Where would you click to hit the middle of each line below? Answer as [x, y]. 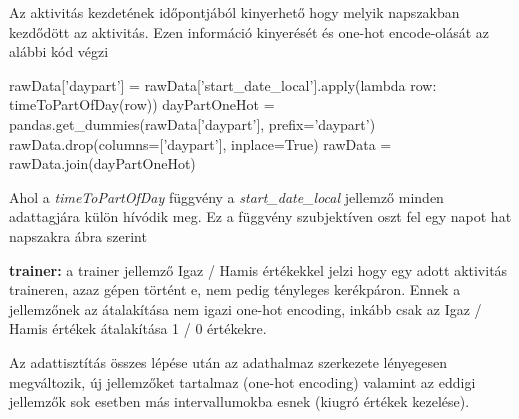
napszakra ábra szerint [78, 235]
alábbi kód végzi [59, 51]
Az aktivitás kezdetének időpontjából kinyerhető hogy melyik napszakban [234, 12]
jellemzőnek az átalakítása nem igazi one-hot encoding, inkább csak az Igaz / [245, 308]
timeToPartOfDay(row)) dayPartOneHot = [142, 104]
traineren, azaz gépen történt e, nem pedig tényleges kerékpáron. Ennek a [235, 289]
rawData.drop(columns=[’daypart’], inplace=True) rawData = [200, 143]
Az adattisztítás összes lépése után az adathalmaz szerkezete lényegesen [228, 361]
